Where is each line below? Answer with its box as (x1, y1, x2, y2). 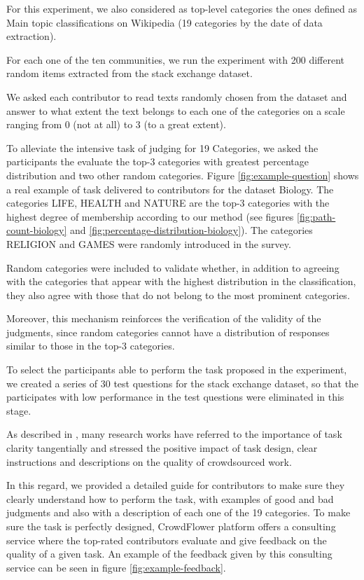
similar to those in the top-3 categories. (6, 338, 175, 353)
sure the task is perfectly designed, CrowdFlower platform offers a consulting (6, 519, 336, 533)
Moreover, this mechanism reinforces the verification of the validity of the (6, 311, 321, 326)
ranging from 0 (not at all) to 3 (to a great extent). (6, 117, 226, 132)
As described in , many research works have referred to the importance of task (6, 427, 342, 441)
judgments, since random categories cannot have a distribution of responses (6, 324, 330, 339)
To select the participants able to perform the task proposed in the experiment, (6, 362, 347, 377)
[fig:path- (297, 209, 336, 223)
